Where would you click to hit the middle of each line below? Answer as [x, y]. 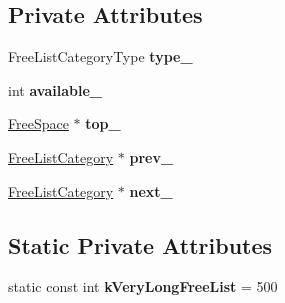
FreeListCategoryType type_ [100, 56]
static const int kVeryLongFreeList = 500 [143, 286]
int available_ [55, 89]
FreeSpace [38, 123]
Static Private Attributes [140, 244]
